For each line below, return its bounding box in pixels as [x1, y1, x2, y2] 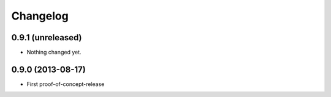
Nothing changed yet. [26, 49, 82, 56]
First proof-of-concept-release [26, 80, 105, 88]
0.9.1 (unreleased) [11, 32, 82, 43]
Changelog [11, 9, 69, 23]
